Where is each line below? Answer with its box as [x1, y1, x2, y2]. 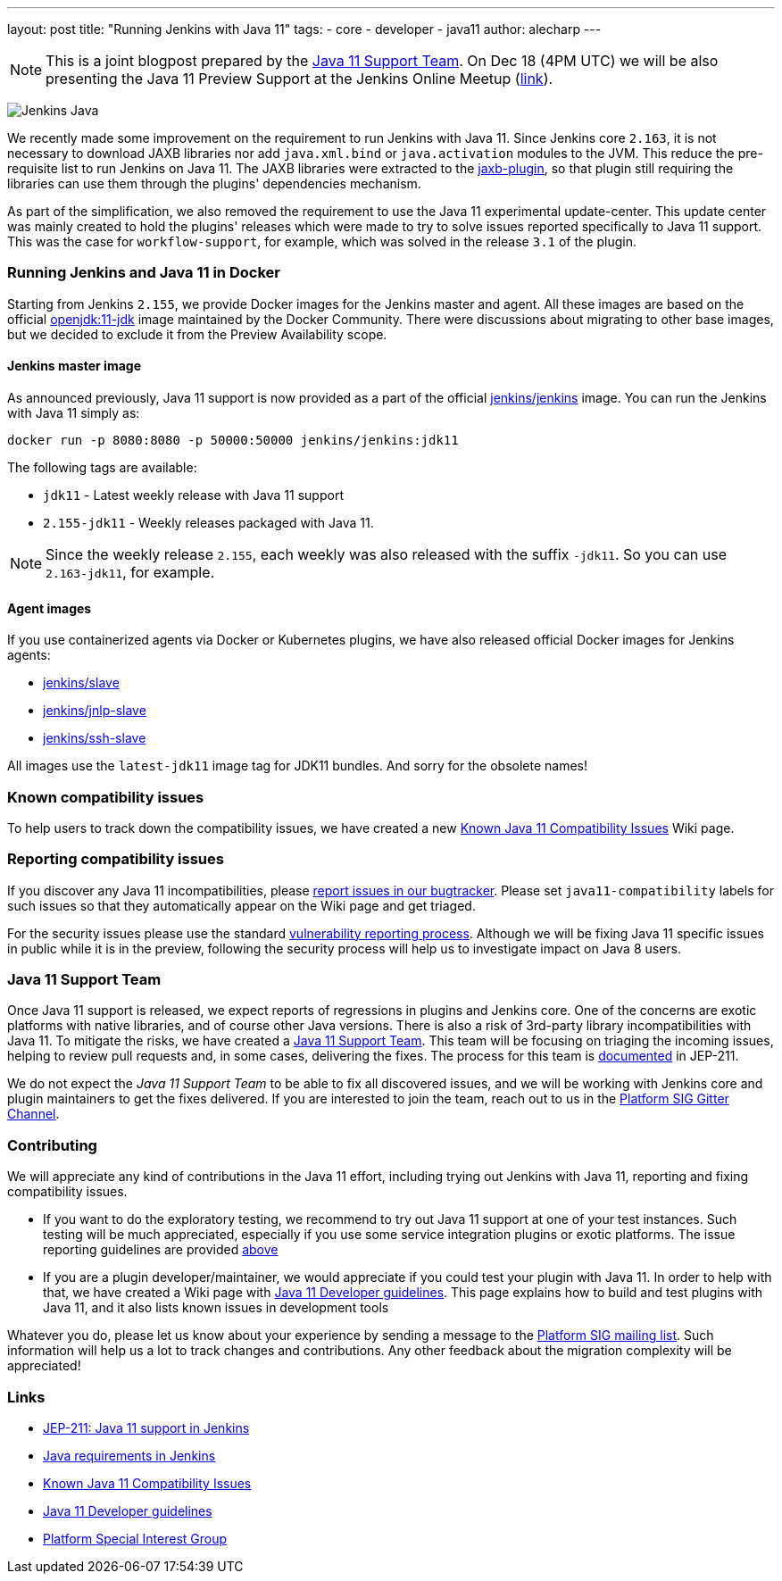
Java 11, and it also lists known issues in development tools [43, 1300, 389, 1316]
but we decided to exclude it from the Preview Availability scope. [7, 326, 387, 342]
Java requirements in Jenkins [43, 1447, 216, 1463]
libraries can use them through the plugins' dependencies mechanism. [7, 176, 421, 191]
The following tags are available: [7, 459, 197, 475]
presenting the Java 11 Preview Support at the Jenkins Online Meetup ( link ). [46, 70, 553, 87]
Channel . [7, 1106, 60, 1122]
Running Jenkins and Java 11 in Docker [7, 263, 280, 282]
